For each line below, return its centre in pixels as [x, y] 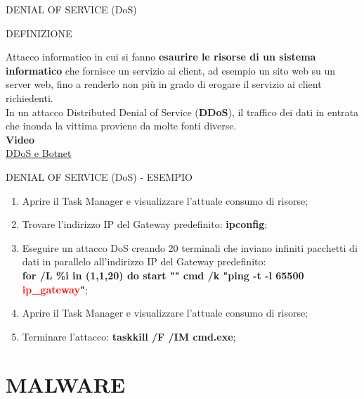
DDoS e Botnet [39, 153]
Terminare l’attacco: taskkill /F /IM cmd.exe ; [129, 336]
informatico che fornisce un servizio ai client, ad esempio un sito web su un [171, 70]
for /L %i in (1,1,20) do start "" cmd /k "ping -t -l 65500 [163, 275]
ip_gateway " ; [55, 289]
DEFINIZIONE [39, 33]
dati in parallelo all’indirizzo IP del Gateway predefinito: [144, 261]
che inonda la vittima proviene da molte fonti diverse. [121, 126]
